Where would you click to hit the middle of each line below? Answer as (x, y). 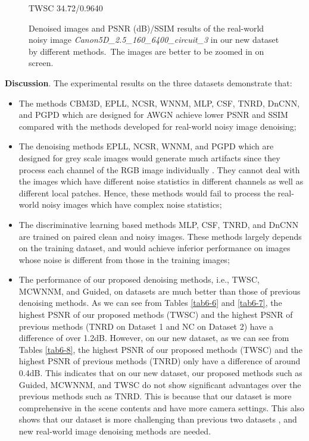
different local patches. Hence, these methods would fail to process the (147, 193)
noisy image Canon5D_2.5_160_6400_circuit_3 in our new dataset (154, 40)
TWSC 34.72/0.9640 (66, 8)
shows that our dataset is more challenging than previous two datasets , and (158, 419)
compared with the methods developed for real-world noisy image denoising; (157, 126)
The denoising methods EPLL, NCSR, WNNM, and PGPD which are (146, 146)
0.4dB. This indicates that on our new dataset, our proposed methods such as (160, 373)
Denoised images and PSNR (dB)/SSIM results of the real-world (146, 28)
